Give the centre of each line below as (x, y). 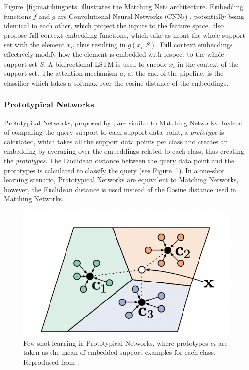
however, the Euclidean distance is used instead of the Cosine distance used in (120, 189)
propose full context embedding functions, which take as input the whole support (125, 35)
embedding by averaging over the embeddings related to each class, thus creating (124, 151)
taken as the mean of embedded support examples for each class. (119, 352)
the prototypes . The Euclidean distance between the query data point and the (119, 160)
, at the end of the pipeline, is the (174, 73)
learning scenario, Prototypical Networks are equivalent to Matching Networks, (121, 180)
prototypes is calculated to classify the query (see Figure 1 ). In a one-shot (114, 170)
